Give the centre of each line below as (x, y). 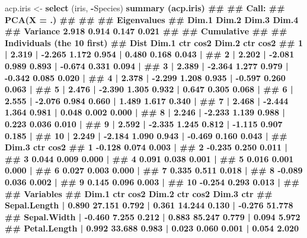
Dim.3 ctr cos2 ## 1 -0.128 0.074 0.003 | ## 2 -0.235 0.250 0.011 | (146, 147)
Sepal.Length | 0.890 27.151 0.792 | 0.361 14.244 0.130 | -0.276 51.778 (149, 205)
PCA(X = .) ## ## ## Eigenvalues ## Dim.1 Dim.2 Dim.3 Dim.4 (152, 19)
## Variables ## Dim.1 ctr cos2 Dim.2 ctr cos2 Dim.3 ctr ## (139, 193)
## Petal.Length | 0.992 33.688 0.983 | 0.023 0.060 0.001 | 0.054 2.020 (152, 228)
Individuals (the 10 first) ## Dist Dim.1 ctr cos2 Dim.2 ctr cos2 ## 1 (154, 42)
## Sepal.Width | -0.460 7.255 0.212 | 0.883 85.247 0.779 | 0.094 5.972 (153, 216)
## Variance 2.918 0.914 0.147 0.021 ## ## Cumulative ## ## (146, 31)
